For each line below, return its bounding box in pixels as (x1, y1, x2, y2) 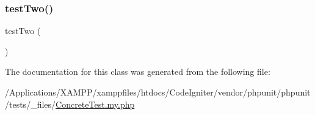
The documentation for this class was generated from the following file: (5, 65, 270, 78)
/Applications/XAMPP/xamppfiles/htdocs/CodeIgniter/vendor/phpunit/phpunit (5, 86, 311, 98)
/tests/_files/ (5, 97, 56, 110)
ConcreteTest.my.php (56, 97, 135, 110)
